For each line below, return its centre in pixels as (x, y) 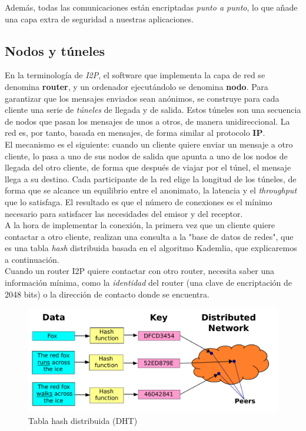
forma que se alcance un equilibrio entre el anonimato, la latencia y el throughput (151, 190)
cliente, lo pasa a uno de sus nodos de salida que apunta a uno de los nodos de (146, 156)
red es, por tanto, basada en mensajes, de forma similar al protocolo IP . (135, 133)
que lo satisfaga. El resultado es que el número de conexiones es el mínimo (139, 201)
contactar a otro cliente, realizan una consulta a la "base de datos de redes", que (149, 236)
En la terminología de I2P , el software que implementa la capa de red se (135, 75)
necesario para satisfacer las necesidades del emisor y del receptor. (124, 213)
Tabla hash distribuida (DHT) (83, 421)
